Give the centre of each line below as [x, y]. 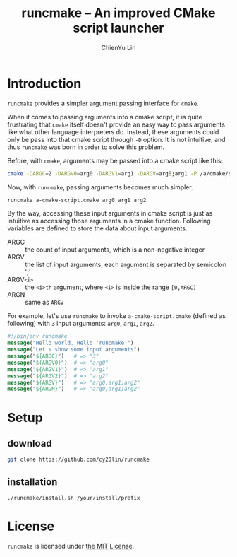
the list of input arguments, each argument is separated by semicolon [126, 265]
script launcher [119, 28]
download [30, 443]
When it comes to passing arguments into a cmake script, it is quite [105, 117]
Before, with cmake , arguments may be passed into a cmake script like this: [115, 160]
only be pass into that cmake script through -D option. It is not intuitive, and [116, 139]
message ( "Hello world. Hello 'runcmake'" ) [71, 343]
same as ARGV [44, 303]
